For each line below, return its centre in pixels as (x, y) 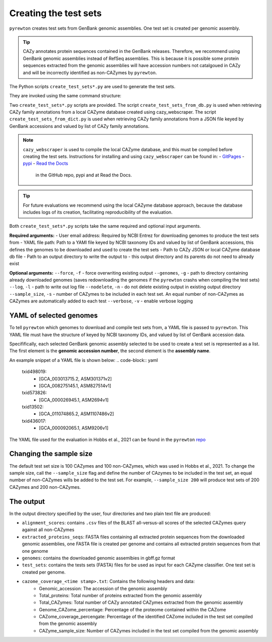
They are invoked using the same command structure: (65, 96)
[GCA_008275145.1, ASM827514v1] (75, 386)
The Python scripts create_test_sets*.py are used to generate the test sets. (92, 86)
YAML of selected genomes (54, 316)
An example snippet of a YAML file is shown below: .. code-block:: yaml (84, 360)
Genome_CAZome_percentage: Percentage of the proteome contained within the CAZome (132, 609)
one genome (35, 551)
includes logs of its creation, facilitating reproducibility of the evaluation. (98, 212)
